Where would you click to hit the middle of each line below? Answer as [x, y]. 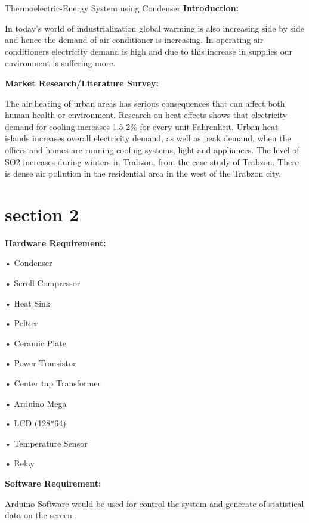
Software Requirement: [53, 483]
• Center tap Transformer [53, 383]
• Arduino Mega [36, 403]
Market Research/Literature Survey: [82, 83]
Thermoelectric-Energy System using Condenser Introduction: [122, 8]
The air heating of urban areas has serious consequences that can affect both [145, 103]
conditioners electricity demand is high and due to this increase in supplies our [149, 51]
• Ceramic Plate [35, 343]
